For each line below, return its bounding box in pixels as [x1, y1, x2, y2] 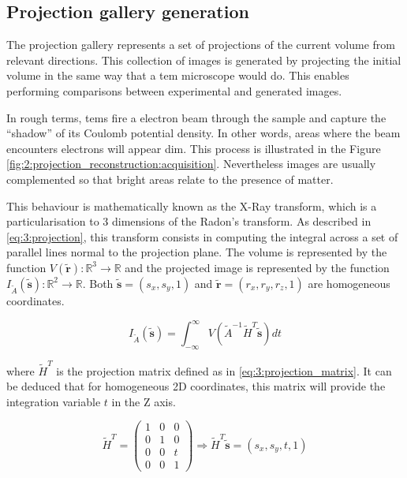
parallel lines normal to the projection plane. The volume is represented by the [6, 244, 387, 260]
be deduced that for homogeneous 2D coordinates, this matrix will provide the [6, 378, 386, 394]
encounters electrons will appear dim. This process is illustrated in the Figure [6, 140, 381, 156]
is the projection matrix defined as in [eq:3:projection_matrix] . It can [56, 362, 392, 379]
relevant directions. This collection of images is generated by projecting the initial [6, 51, 401, 68]
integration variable [6, 393, 101, 409]
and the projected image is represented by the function [125, 259, 390, 275]
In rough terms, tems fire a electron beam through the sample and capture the [6, 109, 386, 125]
